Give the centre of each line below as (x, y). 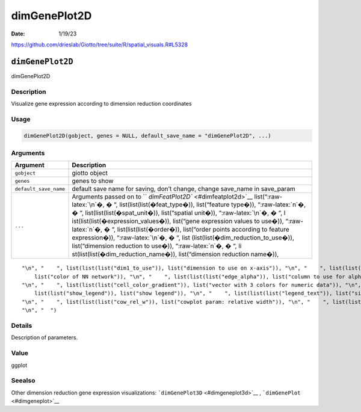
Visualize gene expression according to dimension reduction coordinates (101, 103)
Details (22, 325)
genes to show (93, 181)
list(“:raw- (268, 197)
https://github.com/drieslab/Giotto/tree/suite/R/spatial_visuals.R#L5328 (100, 45)
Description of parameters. (45, 337)
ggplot (19, 365)
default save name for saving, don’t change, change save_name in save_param (184, 189)
